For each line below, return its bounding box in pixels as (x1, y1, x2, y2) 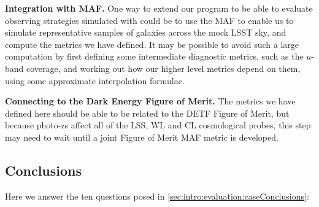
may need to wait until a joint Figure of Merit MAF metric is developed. (5, 130, 279, 143)
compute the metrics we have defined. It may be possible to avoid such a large (5, 37, 299, 50)
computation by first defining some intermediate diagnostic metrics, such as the (5, 50, 304, 63)
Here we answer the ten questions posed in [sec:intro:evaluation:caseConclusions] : (5, 189, 309, 202)
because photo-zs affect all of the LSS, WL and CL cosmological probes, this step (5, 119, 311, 131)
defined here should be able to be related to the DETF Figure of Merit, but (5, 106, 290, 119)
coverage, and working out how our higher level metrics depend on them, (26, 61, 301, 74)
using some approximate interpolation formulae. (5, 74, 185, 87)
